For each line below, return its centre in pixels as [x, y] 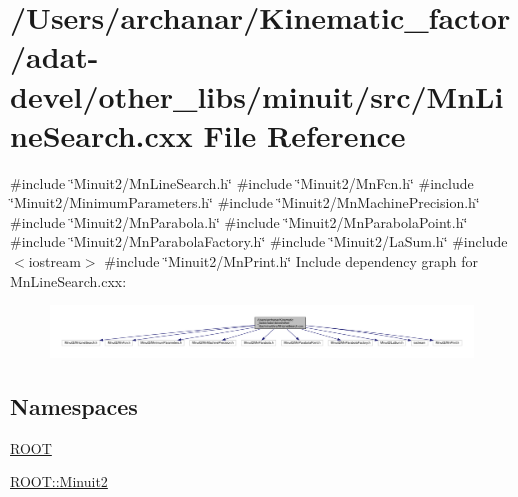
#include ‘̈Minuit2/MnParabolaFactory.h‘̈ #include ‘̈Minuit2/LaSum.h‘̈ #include [259, 241]
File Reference [304, 134]
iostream [54, 261]
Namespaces [74, 405]
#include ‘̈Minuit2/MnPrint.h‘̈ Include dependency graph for [291, 261]
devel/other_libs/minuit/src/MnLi [257, 95]
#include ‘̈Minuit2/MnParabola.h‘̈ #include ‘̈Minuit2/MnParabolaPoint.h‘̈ [239, 221]
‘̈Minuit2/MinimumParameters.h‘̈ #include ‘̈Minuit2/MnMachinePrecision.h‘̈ [245, 202]
